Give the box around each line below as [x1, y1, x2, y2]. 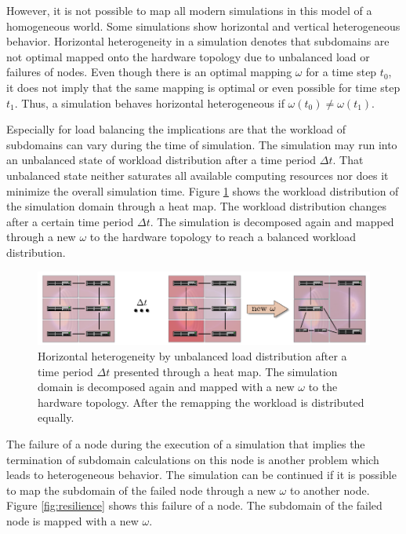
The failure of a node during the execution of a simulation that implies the [6, 436, 365, 452]
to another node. [289, 481, 370, 498]
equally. [38, 409, 74, 426]
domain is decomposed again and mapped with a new [38, 379, 295, 395]
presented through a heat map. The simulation [113, 363, 338, 379]
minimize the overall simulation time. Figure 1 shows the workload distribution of [6, 182, 399, 199]
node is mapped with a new [6, 513, 139, 529]
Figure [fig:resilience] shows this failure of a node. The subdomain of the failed [6, 497, 382, 514]
